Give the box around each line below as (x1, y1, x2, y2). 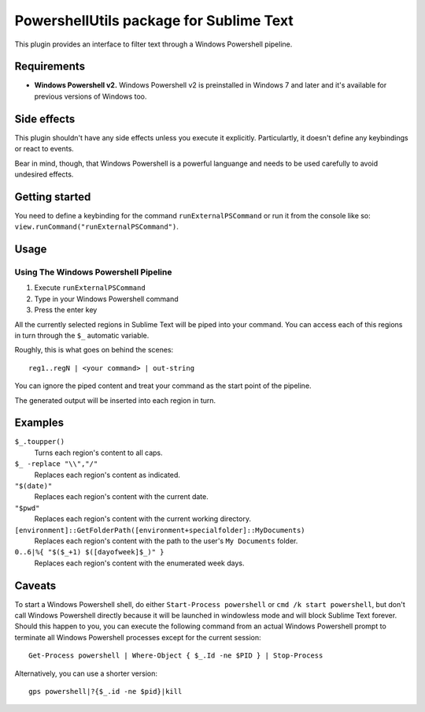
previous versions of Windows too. (34, 91, 147, 101)
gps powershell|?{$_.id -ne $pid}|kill (28, 687, 183, 695)
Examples (14, 416, 65, 430)
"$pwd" (14, 503, 40, 513)
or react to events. (14, 144, 74, 154)
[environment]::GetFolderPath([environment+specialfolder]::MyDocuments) (14, 525, 306, 535)
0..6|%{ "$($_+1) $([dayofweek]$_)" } (14, 548, 164, 557)
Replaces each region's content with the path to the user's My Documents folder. (34, 536, 298, 546)
